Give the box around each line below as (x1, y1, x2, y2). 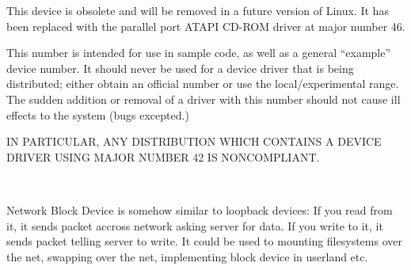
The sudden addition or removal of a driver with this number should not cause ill (6, 90, 401, 107)
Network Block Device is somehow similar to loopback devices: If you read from (6, 201, 393, 218)
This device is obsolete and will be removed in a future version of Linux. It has (6, 2, 389, 18)
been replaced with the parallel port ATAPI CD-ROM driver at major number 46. (6, 17, 405, 34)
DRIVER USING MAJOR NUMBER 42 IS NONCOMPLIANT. (6, 148, 320, 165)
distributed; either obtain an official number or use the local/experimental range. (6, 75, 399, 92)
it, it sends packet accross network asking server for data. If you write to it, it (6, 217, 383, 234)
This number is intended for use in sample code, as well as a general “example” (6, 44, 391, 61)
